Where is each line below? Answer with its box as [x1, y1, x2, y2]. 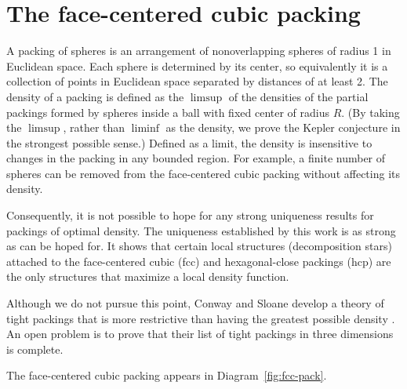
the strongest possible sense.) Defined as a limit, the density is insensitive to [6, 134, 372, 151]
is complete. [6, 340, 64, 357]
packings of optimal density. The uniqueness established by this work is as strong [6, 222, 396, 238]
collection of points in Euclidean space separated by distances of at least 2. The [6, 73, 388, 89]
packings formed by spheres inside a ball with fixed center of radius [6, 104, 329, 120]
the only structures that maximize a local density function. [6, 268, 289, 285]
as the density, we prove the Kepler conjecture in [165, 119, 401, 136]
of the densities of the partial [228, 88, 369, 104]
